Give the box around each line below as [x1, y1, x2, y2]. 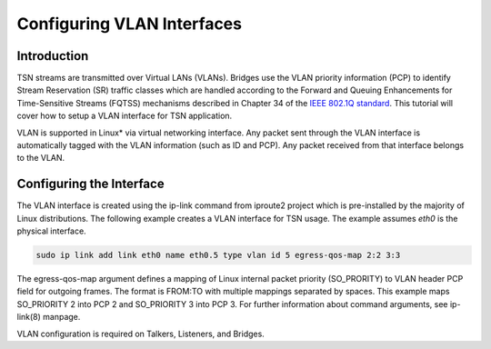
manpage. [42, 312, 81, 323]
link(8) [16, 312, 41, 323]
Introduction [16, 48, 89, 64]
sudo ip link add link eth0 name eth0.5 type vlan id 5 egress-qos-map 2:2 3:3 [35, 250, 401, 261]
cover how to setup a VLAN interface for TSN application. [16, 110, 233, 122]
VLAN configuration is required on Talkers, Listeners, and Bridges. [16, 328, 266, 339]
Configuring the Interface [16, 176, 165, 192]
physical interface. [16, 225, 86, 236]
